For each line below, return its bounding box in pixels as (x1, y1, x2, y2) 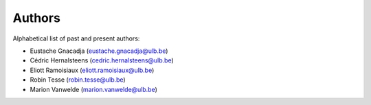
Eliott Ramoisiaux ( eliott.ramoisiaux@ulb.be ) (30, 66, 155, 74)
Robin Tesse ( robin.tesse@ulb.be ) (30, 75, 126, 84)
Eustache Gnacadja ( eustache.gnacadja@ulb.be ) (30, 47, 168, 55)
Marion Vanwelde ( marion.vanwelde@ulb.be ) (30, 85, 158, 93)
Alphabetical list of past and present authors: (12, 34, 140, 43)
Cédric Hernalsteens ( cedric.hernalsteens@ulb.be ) (30, 56, 175, 65)
